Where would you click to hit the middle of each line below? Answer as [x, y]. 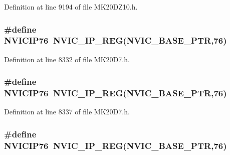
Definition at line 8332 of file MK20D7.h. [67, 59]
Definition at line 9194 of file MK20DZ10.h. [71, 7]
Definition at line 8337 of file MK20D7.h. [67, 112]
